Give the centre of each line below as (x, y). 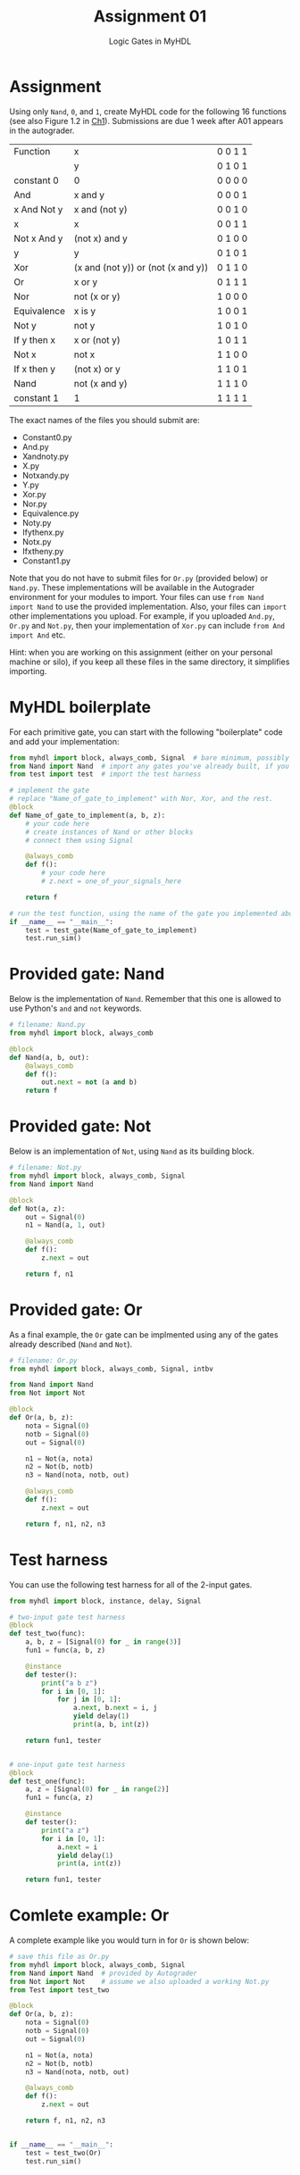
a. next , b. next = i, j (115, 1708)
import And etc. (37, 635)
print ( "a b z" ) (70, 1683)
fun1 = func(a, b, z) (65, 1650)
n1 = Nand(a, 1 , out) (65, 1225)
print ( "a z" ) (66, 1830)
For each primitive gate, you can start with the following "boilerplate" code (146, 732)
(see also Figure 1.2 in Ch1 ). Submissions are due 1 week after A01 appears (146, 121)
